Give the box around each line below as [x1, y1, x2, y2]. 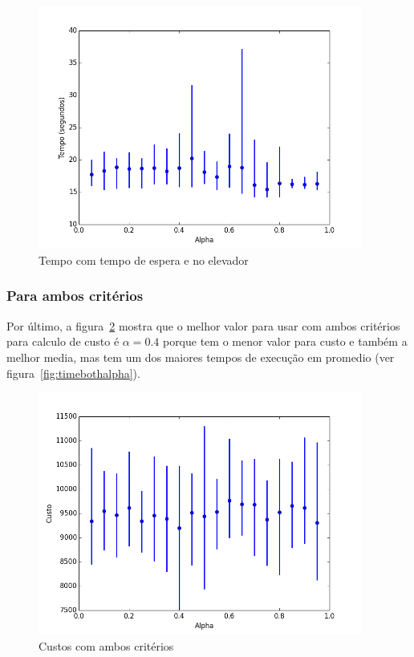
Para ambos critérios [6, 286, 144, 306]
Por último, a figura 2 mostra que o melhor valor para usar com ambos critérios [6, 317, 400, 334]
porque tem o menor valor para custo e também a [162, 333, 408, 350]
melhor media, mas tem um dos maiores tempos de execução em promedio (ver [6, 348, 395, 365]
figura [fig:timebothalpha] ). [6, 364, 140, 381]
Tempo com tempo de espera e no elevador [39, 251, 249, 268]
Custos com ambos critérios [39, 638, 174, 655]
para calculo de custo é [6, 333, 120, 350]
